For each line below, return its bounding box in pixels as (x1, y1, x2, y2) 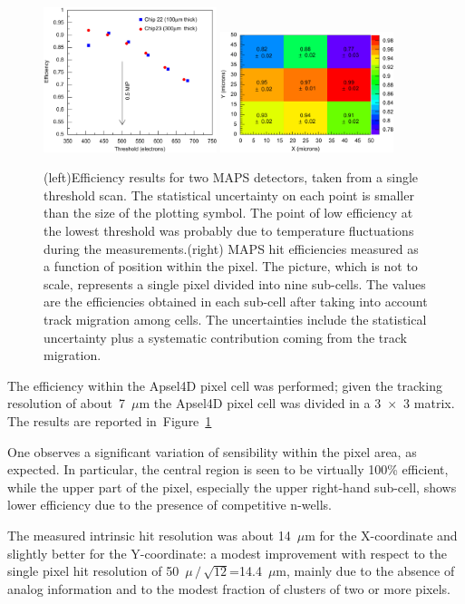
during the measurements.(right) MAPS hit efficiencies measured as (44, 239, 419, 258)
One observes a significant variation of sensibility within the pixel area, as (7, 442, 417, 461)
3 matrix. (403, 394, 455, 413)
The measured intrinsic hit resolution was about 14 (7, 525, 291, 544)
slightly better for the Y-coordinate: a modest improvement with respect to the (7, 543, 447, 562)
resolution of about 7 (7, 394, 126, 413)
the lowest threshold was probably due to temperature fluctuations (44, 221, 414, 240)
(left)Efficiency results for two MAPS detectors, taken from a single (44, 168, 419, 187)
